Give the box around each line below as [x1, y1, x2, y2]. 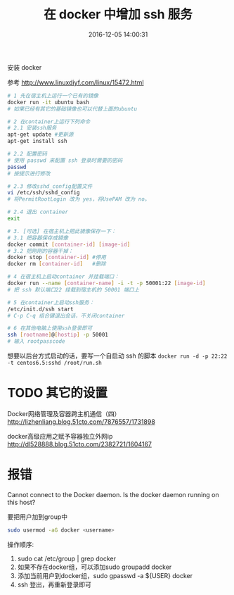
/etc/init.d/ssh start [7, 306, 74, 313]
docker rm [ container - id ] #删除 [7, 261, 107, 268]
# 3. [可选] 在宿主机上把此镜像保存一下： [7, 227, 117, 234]
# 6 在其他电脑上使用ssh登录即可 [7, 325, 93, 332]
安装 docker [7, 63, 42, 71]
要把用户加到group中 [7, 512, 68, 521]
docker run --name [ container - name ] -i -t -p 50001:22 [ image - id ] [7, 280, 206, 287]
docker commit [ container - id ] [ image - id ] [7, 241, 131, 248]
